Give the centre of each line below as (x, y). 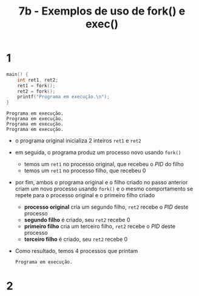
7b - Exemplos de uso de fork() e (102, 11)
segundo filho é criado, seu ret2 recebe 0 (77, 220)
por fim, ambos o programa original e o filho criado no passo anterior (101, 183)
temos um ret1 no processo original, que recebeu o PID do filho (104, 164)
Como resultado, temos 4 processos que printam (76, 251)
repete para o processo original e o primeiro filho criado (85, 195)
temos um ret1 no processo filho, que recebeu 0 (85, 170)
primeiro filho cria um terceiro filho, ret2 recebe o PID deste (100, 226)
